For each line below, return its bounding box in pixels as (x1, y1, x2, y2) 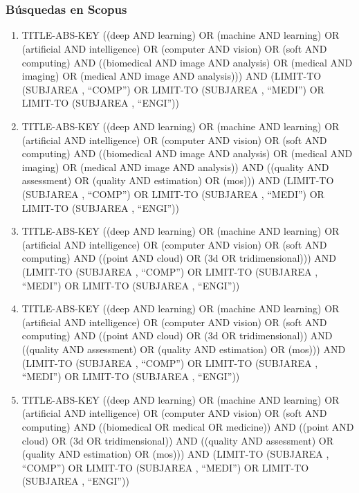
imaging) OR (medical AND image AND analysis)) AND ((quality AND (21, 159, 329, 174)
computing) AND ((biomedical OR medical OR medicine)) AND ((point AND (21, 419, 354, 433)
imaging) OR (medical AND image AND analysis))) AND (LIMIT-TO (21, 69, 322, 83)
